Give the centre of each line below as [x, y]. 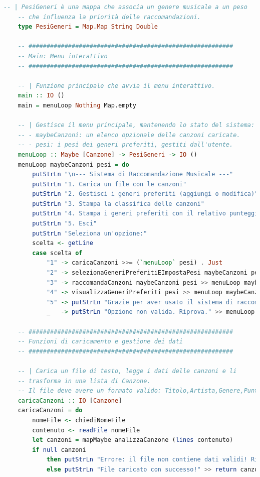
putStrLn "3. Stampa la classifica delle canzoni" [118, 204]
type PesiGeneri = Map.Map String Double [88, 27]
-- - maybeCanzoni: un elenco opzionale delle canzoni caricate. [129, 135]
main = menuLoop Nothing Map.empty [77, 105]
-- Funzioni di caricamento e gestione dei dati [100, 342]
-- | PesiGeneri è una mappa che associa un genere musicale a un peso [125, 7]
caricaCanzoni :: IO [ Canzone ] [70, 400]
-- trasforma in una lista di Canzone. [84, 381]
